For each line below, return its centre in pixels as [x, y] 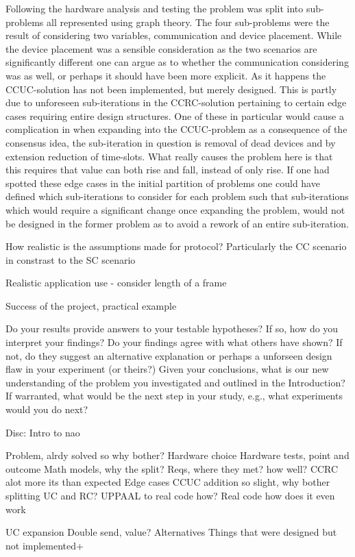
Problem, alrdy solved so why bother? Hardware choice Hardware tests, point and [177, 455]
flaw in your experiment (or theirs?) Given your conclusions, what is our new [167, 369]
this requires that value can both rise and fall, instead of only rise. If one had [168, 170]
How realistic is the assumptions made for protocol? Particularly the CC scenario [176, 246]
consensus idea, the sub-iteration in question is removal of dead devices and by [171, 142]
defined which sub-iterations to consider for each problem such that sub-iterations [177, 196]
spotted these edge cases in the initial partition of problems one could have [163, 183]
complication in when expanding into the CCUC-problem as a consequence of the [176, 129]
